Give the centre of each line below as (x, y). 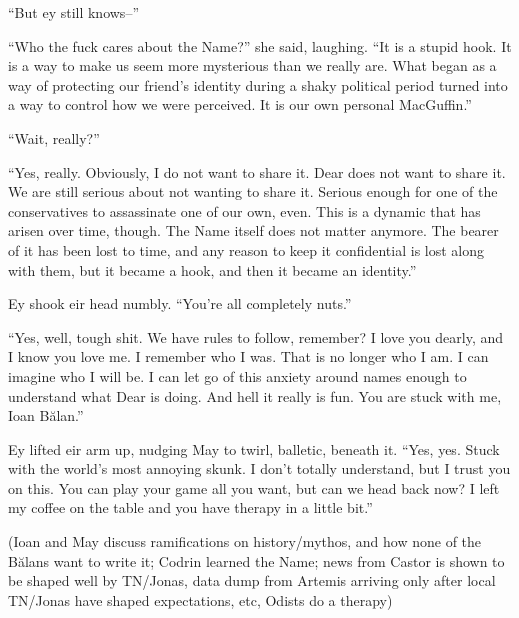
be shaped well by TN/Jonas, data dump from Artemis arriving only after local (252, 580)
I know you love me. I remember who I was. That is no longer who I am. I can (248, 356)
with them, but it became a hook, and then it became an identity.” (212, 269)
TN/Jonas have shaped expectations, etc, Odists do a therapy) (200, 599)
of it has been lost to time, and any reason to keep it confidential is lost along (246, 249)
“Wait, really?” (54, 137)
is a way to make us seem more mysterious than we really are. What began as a (252, 65)
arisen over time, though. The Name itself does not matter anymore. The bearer (253, 230)
